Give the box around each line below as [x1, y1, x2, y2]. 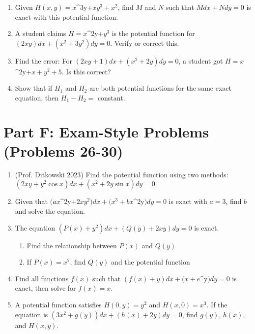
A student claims [15, 28, 66, 38]
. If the [206, 300, 227, 310]
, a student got [178, 55, 223, 66]
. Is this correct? [61, 66, 111, 76]
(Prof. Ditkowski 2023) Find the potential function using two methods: [15, 169, 228, 179]
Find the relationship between [27, 240, 117, 250]
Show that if [15, 83, 53, 93]
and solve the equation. [15, 206, 85, 216]
